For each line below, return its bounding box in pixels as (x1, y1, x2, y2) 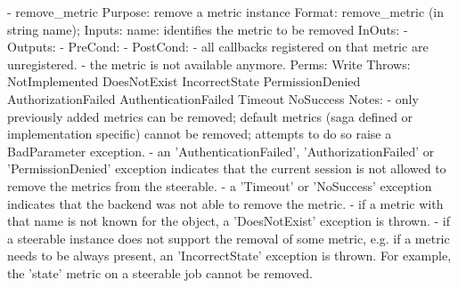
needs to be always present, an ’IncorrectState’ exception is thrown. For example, (7, 246, 452, 265)
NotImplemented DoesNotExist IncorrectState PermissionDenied (7, 72, 361, 91)
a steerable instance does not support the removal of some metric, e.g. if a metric (7, 228, 450, 247)
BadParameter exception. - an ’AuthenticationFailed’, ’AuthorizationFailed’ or (7, 141, 435, 160)
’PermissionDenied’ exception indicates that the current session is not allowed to (7, 159, 446, 178)
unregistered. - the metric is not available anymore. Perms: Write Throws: (7, 54, 411, 73)
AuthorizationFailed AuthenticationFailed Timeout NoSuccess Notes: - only (7, 89, 419, 108)
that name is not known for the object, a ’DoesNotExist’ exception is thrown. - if (7, 212, 450, 230)
